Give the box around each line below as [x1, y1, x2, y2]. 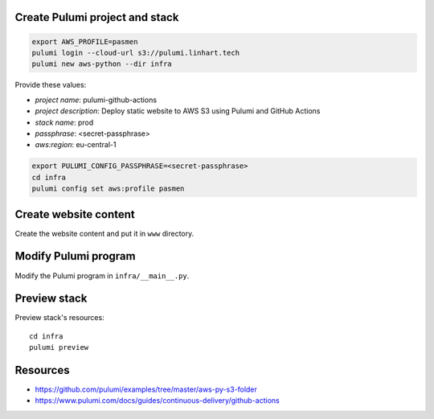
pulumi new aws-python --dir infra [31, 60, 172, 68]
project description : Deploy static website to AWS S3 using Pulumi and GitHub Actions [35, 106, 321, 116]
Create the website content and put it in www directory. [14, 228, 194, 238]
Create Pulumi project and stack [14, 10, 179, 24]
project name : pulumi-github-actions [35, 95, 157, 105]
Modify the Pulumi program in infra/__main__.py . [14, 270, 190, 281]
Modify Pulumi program [14, 249, 136, 263]
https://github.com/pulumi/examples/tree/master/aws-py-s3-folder [35, 384, 257, 394]
